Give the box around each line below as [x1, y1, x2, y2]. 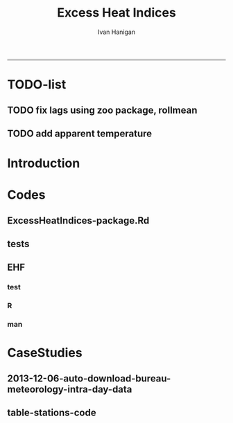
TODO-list [7, 77, 67, 93]
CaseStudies [7, 345, 83, 361]
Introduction [7, 156, 80, 171]
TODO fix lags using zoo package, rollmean [7, 104, 198, 116]
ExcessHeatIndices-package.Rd [7, 215, 150, 226]
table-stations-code [7, 407, 96, 419]
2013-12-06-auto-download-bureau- [7, 372, 171, 384]
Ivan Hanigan [97, 28, 136, 36]
